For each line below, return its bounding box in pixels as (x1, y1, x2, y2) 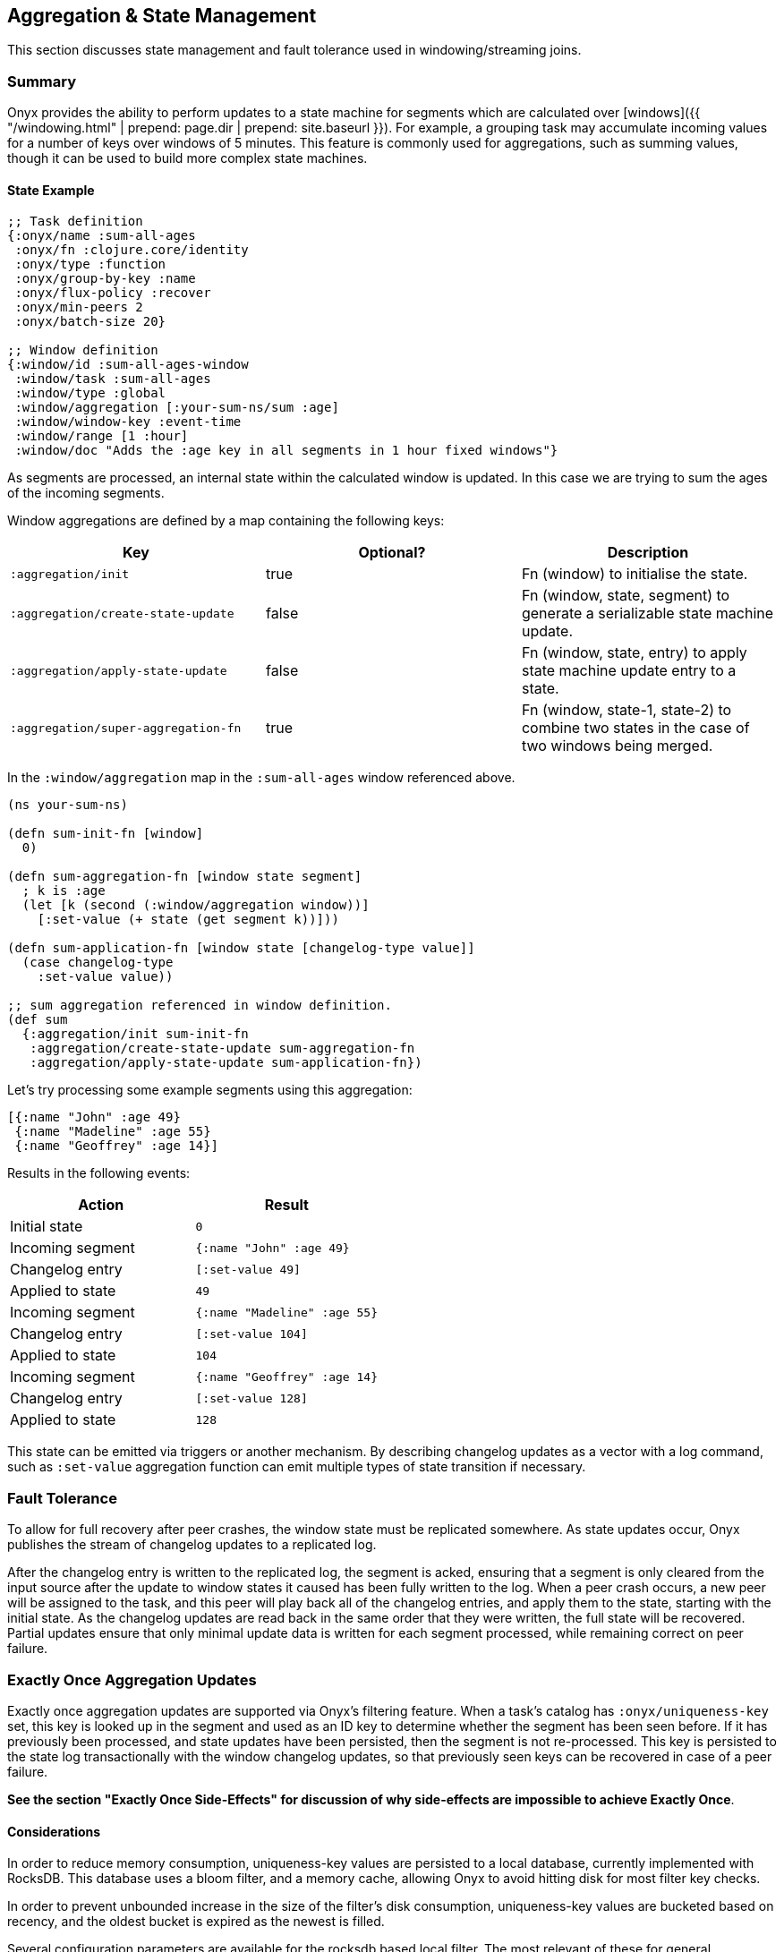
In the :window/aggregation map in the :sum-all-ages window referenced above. (7, 770, 516, 786)
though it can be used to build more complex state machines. (7, 150, 368, 166)
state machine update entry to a (521, 661, 737, 680)
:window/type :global (14, 386, 166, 401)
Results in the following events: (7, 1165, 191, 1181)
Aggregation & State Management (7, 4, 317, 27)
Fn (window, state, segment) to (521, 586, 730, 605)
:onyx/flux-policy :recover (14, 286, 211, 301)
